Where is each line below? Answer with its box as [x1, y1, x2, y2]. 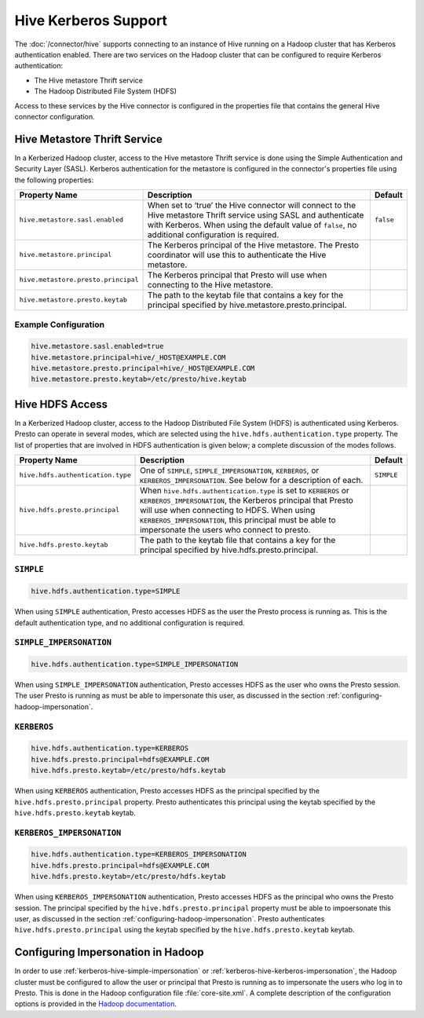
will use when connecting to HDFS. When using [140, 504, 316, 515]
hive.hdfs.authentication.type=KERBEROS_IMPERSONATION [31, 850, 247, 859]
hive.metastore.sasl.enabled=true [31, 342, 164, 351]
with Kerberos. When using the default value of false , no [147, 219, 357, 230]
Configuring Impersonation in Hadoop [14, 946, 204, 959]
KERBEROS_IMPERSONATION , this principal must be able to [140, 514, 337, 525]
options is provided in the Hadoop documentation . [14, 999, 177, 1009]
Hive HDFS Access [14, 397, 108, 411]
